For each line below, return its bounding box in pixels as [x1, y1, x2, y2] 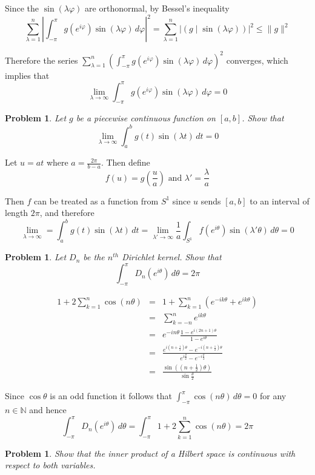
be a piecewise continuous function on [76, 112, 216, 124]
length [5, 206, 28, 219]
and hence [29, 403, 67, 416]
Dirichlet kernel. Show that [122, 251, 222, 263]
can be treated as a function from [34, 194, 159, 207]
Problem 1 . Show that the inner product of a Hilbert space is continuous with [5, 446, 296, 459]
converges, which [226, 53, 288, 66]
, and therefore [39, 206, 94, 219]
